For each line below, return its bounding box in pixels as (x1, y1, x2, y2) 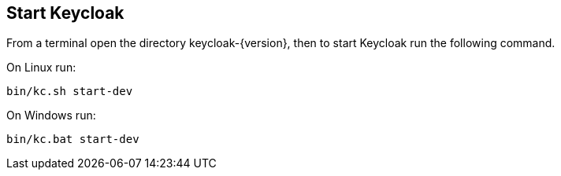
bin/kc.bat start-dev (6, 133, 139, 146)
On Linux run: (6, 60, 76, 75)
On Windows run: (6, 108, 96, 123)
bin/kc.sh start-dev (6, 85, 133, 98)
